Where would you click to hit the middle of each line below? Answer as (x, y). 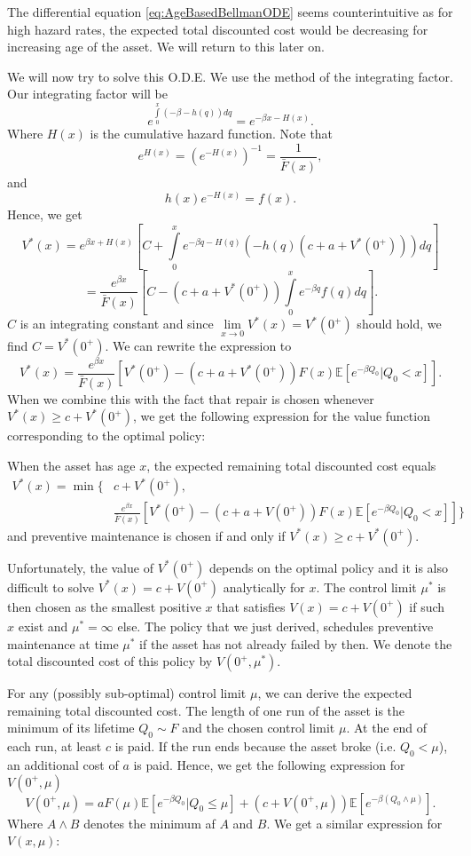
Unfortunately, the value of (80, 567)
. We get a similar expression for (354, 823)
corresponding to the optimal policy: (106, 436)
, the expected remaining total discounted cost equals (291, 465)
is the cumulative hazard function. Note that (212, 134)
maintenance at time (63, 643)
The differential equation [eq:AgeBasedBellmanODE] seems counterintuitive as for (230, 12)
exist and (43, 626)
